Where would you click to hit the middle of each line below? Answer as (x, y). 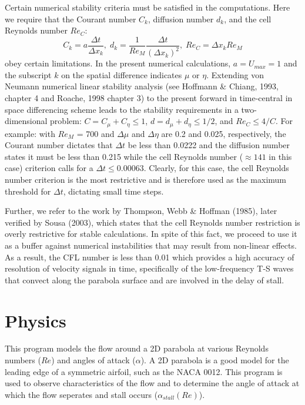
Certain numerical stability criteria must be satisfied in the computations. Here (148, 7)
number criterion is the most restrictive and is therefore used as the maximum (146, 179)
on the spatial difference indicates (122, 74)
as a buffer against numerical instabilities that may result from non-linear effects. (151, 245)
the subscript (28, 74)
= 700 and (95, 133)
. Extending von (235, 74)
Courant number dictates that (59, 145)
